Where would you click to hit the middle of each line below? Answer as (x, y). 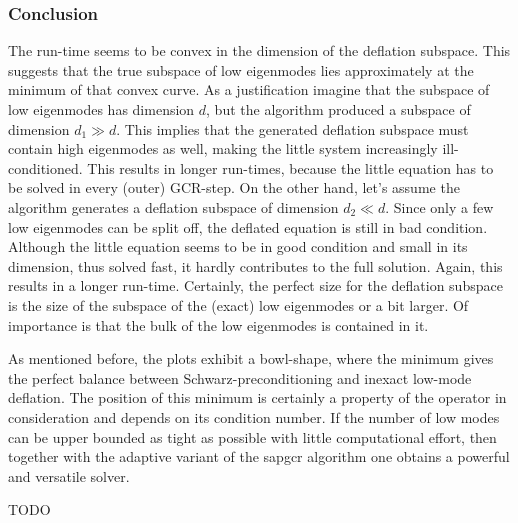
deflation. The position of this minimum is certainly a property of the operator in (257, 397)
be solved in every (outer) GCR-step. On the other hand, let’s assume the (234, 187)
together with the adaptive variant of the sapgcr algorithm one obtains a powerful (259, 456)
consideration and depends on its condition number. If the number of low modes (254, 416)
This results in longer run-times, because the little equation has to (290, 167)
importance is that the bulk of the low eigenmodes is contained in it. (218, 324)
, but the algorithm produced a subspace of (338, 109)
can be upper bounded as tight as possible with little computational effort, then (252, 436)
